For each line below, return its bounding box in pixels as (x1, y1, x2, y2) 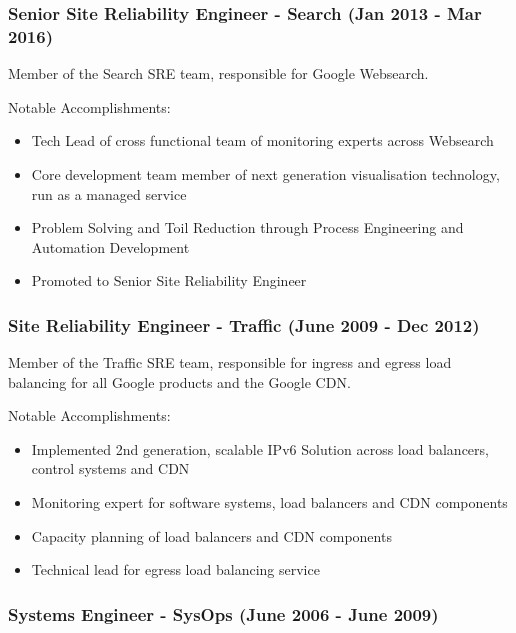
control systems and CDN (31, 458, 190, 479)
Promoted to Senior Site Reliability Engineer (31, 270, 307, 291)
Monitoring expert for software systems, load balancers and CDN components (31, 492, 508, 513)
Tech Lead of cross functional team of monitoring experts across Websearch (31, 130, 494, 151)
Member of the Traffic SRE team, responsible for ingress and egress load (8, 352, 452, 373)
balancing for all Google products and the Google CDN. (8, 371, 351, 392)
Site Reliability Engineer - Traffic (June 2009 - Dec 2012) (8, 312, 480, 337)
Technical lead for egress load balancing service (31, 559, 320, 580)
